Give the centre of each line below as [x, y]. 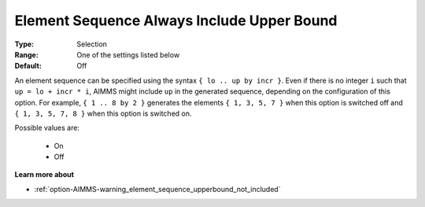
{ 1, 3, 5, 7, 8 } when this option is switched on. [103, 113]
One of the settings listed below [128, 54]
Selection [92, 44]
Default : [28, 66]
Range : [26, 54]
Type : [24, 44]
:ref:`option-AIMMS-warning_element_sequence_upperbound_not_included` [157, 189]
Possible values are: [47, 128]
